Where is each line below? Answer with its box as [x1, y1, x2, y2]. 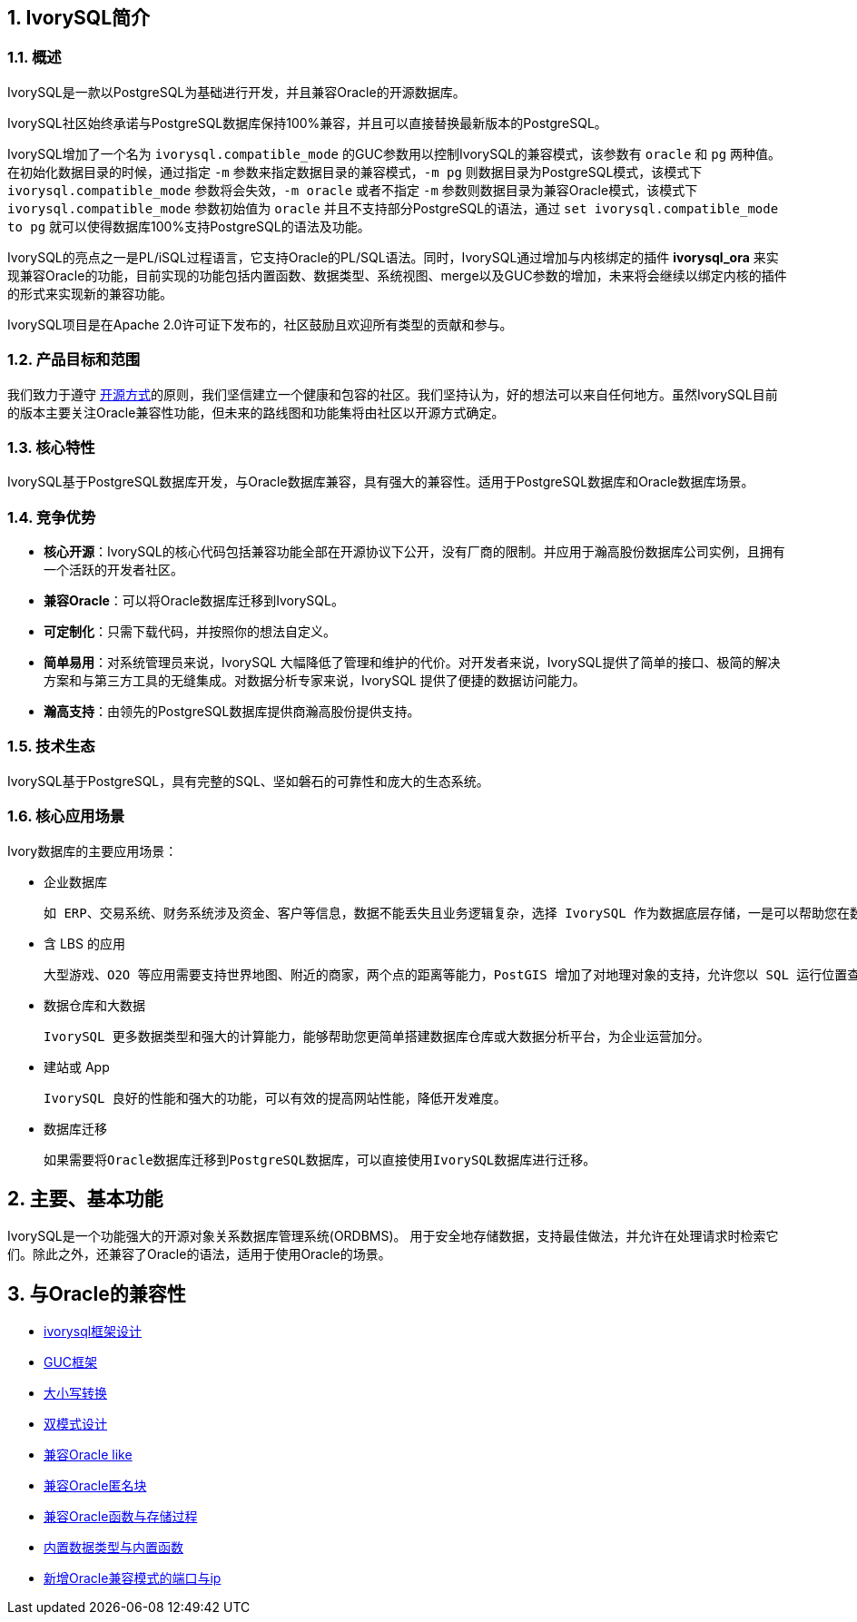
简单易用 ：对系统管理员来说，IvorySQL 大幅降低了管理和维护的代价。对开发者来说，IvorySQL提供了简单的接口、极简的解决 [44, 654, 781, 671]
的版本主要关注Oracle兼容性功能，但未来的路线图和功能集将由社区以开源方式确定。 [7, 404, 505, 420]
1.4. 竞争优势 [7, 507, 96, 526]
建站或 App [44, 1058, 110, 1075]
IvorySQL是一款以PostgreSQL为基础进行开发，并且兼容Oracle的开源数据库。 [7, 84, 466, 100]
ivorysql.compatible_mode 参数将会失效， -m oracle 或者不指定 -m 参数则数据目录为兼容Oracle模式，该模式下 [7, 182, 698, 198]
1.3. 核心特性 [7, 437, 95, 457]
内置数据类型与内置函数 [44, 1539, 183, 1556]
